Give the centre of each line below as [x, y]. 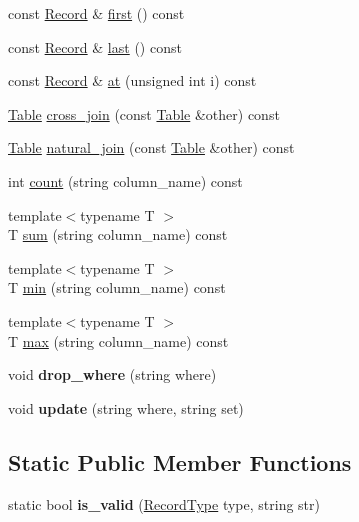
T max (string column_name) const [118, 340]
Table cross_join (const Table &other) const [144, 113]
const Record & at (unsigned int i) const [132, 80]
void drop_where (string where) [112, 374]
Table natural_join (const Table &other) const [151, 147]
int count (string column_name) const [125, 180]
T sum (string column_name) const [118, 234]
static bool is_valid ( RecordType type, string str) [164, 503]
